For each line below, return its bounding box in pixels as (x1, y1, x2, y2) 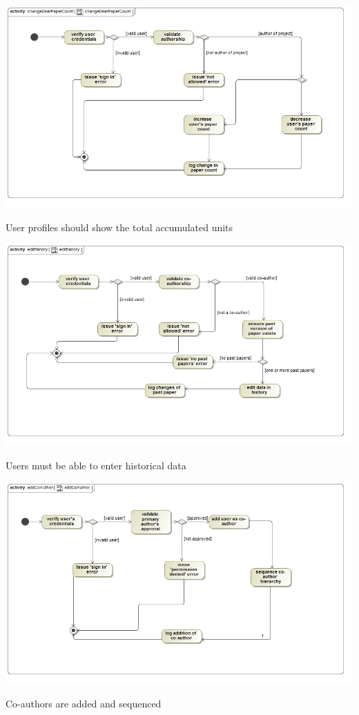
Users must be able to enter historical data (6, 458, 186, 472)
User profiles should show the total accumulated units (6, 219, 233, 234)
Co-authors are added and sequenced (6, 696, 162, 710)
